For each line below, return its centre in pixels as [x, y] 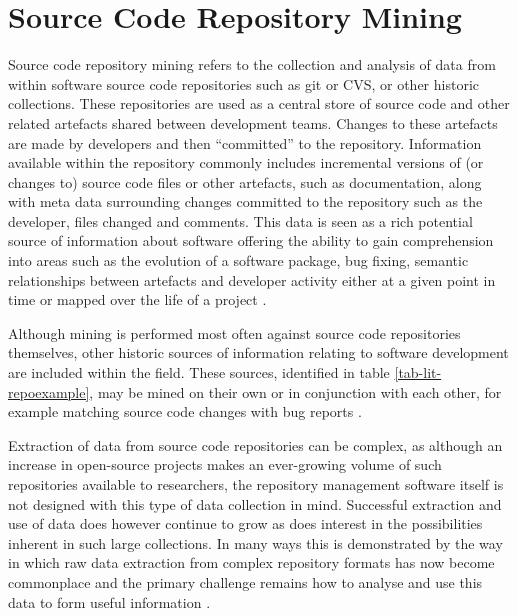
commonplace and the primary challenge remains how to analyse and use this [245, 581]
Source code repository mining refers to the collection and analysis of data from [252, 64]
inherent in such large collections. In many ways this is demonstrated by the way [255, 542]
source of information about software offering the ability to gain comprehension [251, 240]
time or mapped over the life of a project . [137, 299]
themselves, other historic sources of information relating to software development [258, 352]
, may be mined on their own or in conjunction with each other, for [295, 391]
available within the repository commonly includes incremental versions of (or [246, 162]
